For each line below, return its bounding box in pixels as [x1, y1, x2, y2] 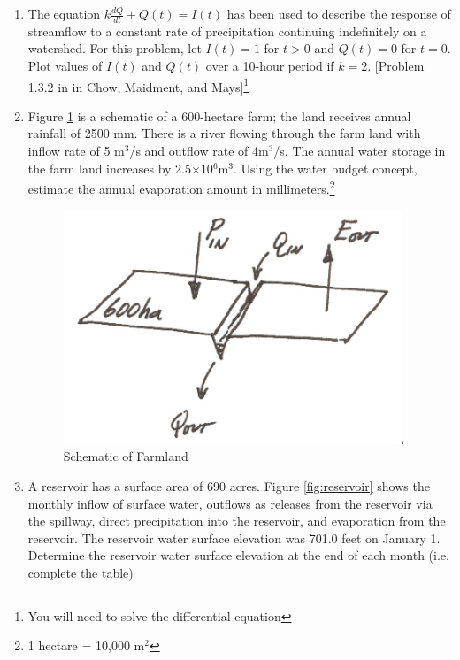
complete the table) [27, 563, 134, 581]
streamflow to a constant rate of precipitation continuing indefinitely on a [27, 21, 427, 40]
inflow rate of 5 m [27, 142, 125, 160]
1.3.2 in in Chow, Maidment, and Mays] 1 [27, 74, 249, 96]
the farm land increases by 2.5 [27, 158, 191, 177]
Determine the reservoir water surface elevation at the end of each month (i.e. [27, 546, 449, 564]
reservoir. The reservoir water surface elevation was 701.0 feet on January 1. [27, 528, 441, 547]
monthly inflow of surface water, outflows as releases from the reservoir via [27, 494, 433, 512]
